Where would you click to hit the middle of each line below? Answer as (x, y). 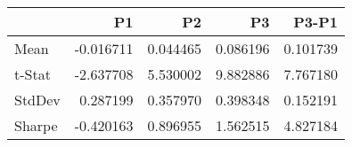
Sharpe (36, 125)
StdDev (37, 100)
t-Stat (33, 74)
